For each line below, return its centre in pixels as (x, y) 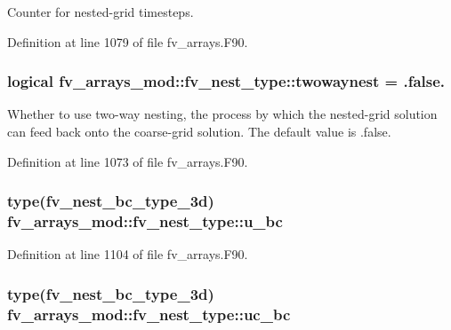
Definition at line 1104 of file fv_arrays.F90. (128, 254)
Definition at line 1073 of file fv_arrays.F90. (128, 161)
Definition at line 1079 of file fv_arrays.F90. (128, 41)
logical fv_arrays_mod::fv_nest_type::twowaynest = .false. (226, 81)
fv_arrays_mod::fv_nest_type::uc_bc (149, 314)
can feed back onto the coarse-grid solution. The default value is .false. (199, 131)
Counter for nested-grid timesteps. (101, 12)
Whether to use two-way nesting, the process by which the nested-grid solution (222, 114)
